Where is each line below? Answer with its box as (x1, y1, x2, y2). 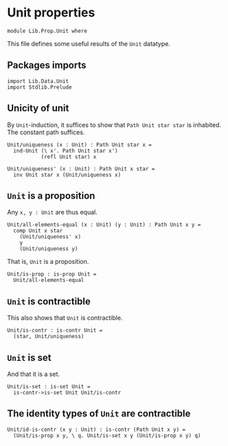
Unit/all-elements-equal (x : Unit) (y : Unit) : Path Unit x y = (7, 221, 201, 228)
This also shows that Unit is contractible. (7, 314, 123, 322)
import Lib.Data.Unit (7, 78, 69, 85)
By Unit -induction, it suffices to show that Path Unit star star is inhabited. (7, 120, 222, 129)
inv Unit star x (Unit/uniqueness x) (13, 171, 122, 178)
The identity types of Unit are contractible (7, 408, 191, 420)
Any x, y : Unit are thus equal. (7, 208, 98, 216)
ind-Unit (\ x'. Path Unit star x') (13, 147, 118, 154)
